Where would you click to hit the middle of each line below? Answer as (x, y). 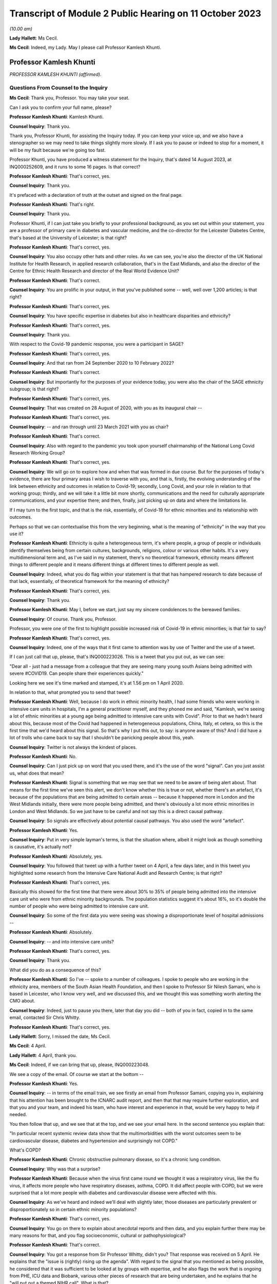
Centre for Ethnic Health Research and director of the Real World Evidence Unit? (94, 271)
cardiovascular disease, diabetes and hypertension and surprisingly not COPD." (94, 1141)
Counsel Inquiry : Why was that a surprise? (55, 1169)
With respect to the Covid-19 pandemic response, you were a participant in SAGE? (97, 344)
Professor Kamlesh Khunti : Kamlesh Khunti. (56, 117)
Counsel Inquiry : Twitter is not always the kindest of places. (73, 747)
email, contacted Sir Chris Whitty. (45, 1017)
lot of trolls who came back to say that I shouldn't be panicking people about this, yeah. (102, 738)
